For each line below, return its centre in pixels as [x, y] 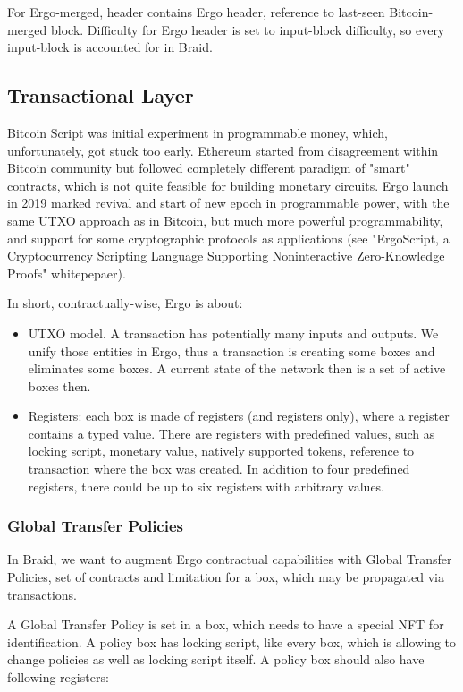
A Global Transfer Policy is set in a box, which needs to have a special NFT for [226, 624]
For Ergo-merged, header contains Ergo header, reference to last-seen [196, 12]
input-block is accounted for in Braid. [110, 47]
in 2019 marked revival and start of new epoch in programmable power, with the [228, 203]
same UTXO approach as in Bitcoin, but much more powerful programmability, [225, 220]
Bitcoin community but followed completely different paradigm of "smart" [209, 168]
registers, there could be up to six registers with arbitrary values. [206, 486]
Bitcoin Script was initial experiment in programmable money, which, [198, 132]
